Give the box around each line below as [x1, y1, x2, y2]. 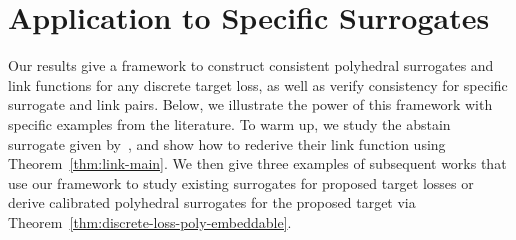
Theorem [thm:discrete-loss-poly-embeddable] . [8, 211, 292, 232]
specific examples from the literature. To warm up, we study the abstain [8, 113, 451, 134]
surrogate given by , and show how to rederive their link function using [8, 133, 446, 154]
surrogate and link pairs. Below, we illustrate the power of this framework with [8, 94, 493, 115]
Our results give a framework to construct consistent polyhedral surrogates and [8, 55, 494, 76]
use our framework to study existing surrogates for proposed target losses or [8, 172, 474, 193]
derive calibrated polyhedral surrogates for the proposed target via [8, 192, 416, 213]
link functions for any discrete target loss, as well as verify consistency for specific [8, 74, 508, 95]
